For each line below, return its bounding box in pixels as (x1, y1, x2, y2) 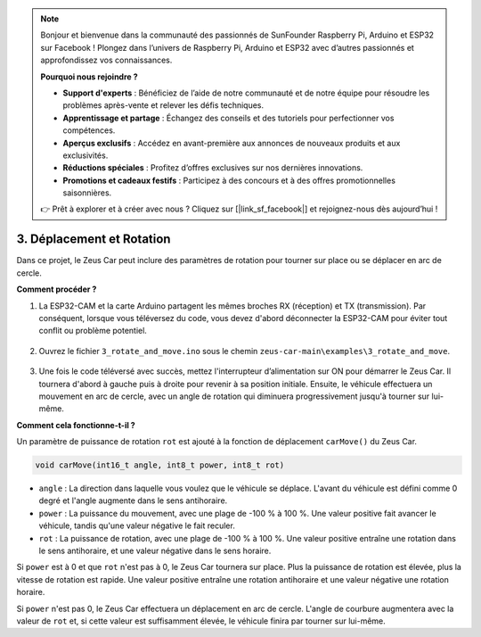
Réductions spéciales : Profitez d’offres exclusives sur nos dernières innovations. (62, 162, 363, 173)
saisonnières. (62, 187, 112, 198)
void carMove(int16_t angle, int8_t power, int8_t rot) (35, 460, 285, 470)
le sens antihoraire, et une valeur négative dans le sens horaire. (38, 545, 272, 556)
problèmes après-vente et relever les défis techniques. (62, 100, 265, 111)
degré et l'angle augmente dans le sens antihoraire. (38, 495, 228, 506)
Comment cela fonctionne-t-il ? (16, 419, 135, 430)
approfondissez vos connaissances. (40, 54, 173, 66)
